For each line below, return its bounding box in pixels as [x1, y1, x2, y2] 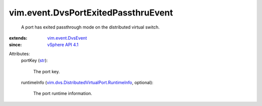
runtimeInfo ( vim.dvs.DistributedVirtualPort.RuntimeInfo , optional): [21, 79, 154, 85]
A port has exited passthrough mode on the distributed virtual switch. [21, 24, 160, 30]
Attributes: [9, 51, 30, 57]
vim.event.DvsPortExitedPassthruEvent [9, 7, 173, 18]
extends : [9, 35, 28, 41]
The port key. [33, 68, 60, 75]
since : [9, 42, 22, 48]
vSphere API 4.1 [47, 42, 79, 48]
